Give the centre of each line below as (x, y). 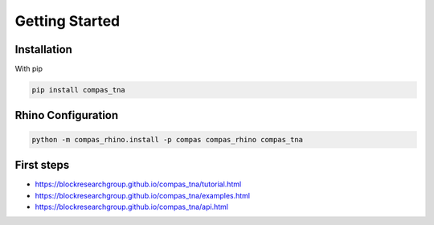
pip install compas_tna (79, 90)
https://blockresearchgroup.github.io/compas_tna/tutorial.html (138, 184)
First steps (42, 165)
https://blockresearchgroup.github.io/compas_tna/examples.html (143, 195)
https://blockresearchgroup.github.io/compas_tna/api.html (132, 207)
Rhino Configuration (67, 115)
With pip (29, 69)
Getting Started (68, 21)
